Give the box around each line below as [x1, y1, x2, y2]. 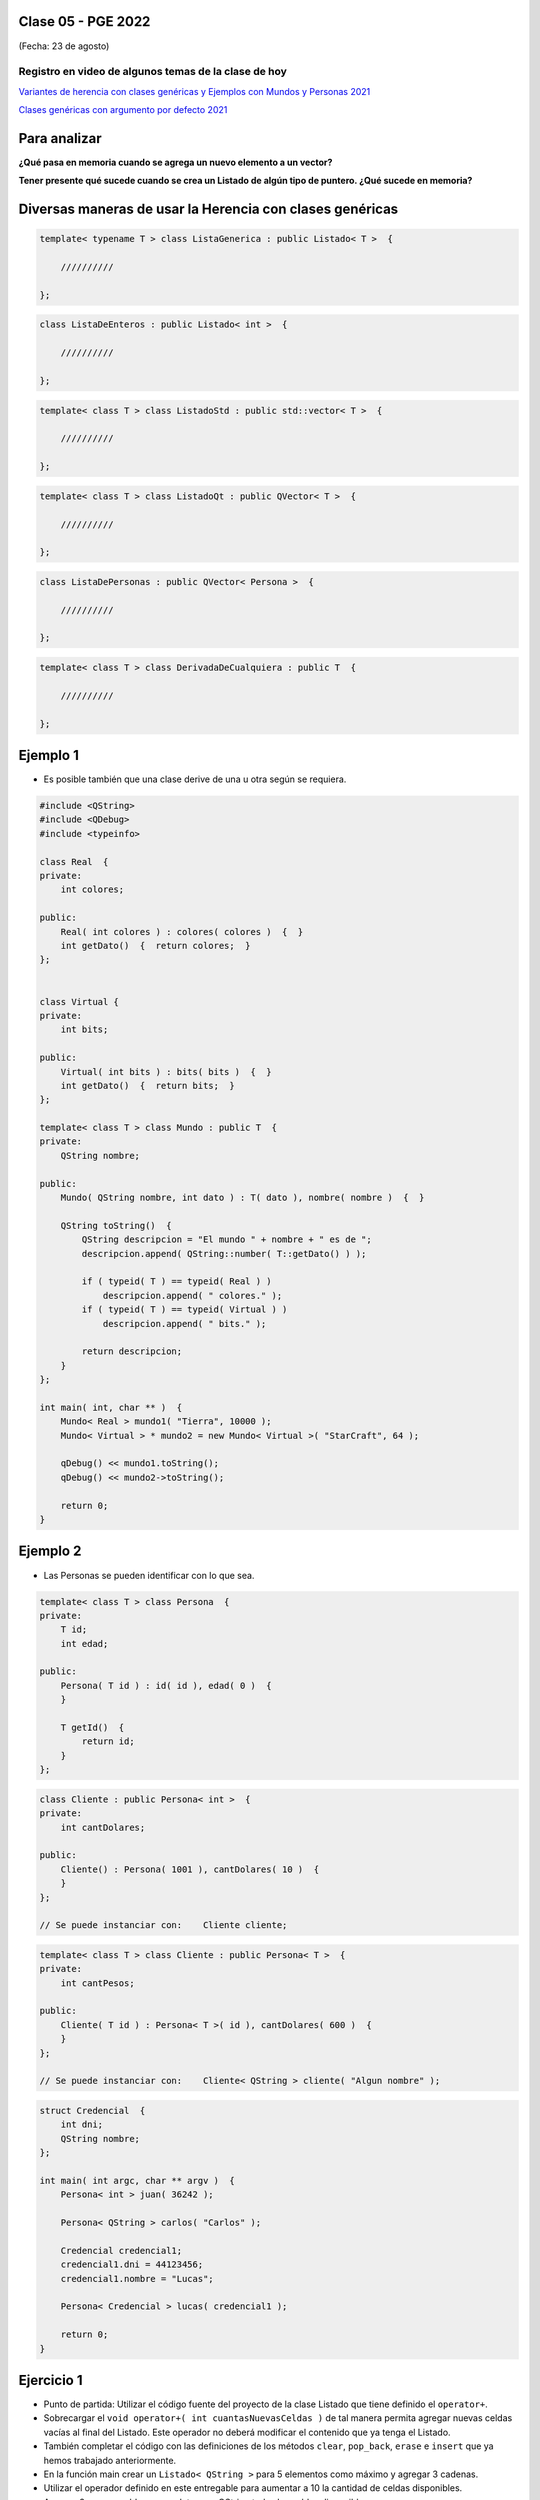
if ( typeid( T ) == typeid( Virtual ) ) [81, 1304, 288, 1315]
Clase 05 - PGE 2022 [18, 13, 151, 30]
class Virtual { [39, 996, 120, 1007]
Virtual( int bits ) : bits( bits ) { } [60, 1066, 272, 1077]
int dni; [60, 2119, 104, 2130]
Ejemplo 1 [18, 747, 79, 764]
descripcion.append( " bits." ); [102, 1318, 267, 1329]
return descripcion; [81, 1346, 183, 1357]
